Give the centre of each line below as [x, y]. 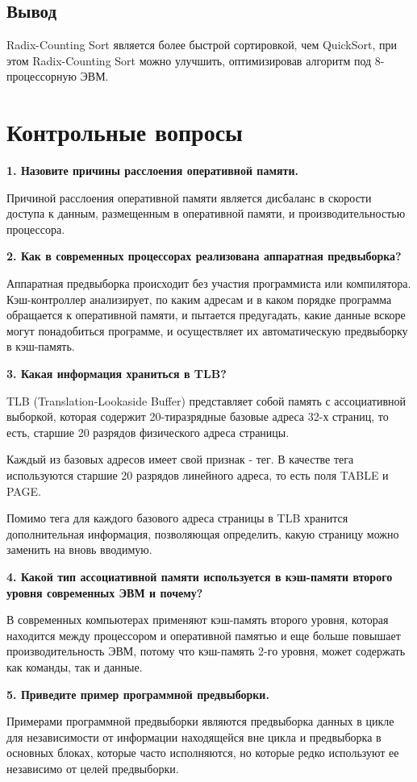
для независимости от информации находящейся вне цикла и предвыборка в [194, 736]
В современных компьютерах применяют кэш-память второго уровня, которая [198, 620]
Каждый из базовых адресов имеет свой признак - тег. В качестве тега [180, 459]
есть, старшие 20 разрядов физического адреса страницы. [148, 432]
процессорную [42, 76]
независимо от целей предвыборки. [93, 768]
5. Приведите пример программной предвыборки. [138, 694]
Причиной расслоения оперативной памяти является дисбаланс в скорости [189, 197]
